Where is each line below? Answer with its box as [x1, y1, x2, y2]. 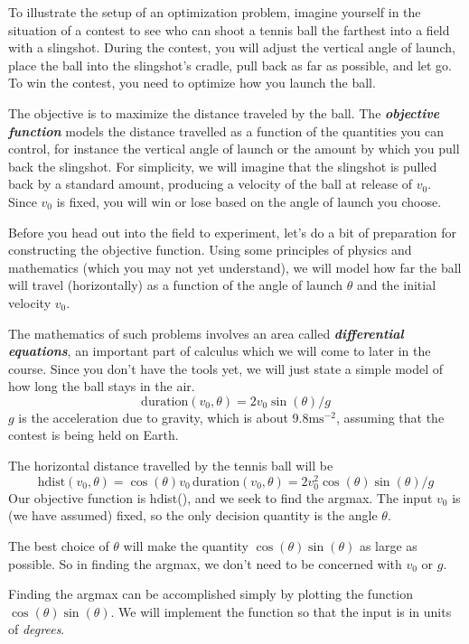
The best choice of [8, 537, 109, 555]
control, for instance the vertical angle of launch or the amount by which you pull [8, 139, 460, 158]
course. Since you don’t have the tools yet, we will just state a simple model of [8, 359, 444, 378]
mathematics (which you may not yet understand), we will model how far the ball [8, 257, 462, 276]
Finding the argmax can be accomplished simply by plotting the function [8, 584, 414, 603]
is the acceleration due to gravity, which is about [18, 407, 288, 426]
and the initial [356, 275, 436, 294]
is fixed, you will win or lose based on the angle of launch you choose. [56, 191, 442, 210]
